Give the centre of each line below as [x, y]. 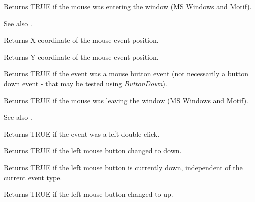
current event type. [33, 177]
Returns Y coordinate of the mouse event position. [81, 57]
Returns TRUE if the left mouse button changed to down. [93, 150]
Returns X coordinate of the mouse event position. [81, 40]
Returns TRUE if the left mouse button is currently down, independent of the [123, 167]
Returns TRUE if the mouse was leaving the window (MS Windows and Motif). [126, 100]
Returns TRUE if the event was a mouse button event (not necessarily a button [126, 74]
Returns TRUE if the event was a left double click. [82, 133]
